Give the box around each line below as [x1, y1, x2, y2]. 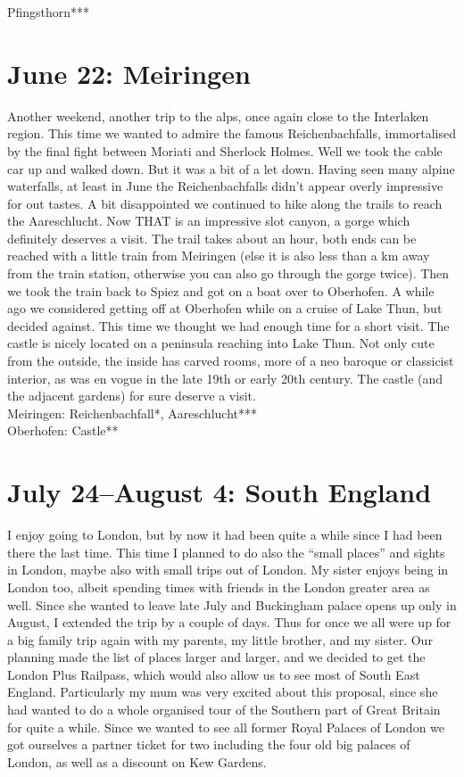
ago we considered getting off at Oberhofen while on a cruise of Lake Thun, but [7, 299, 443, 318]
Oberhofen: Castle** [7, 421, 119, 440]
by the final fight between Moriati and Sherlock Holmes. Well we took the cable [7, 141, 443, 160]
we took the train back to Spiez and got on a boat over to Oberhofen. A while [7, 281, 435, 300]
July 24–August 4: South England [7, 474, 432, 510]
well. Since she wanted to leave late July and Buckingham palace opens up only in [7, 595, 457, 614]
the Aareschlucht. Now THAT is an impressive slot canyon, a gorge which [7, 211, 410, 230]
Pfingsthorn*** [7, 3, 90, 21]
